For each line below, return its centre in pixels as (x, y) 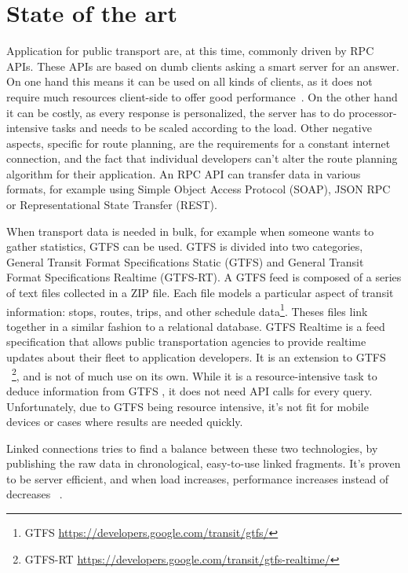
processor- (373, 112)
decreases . (35, 494)
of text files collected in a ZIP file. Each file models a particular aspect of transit (200, 293)
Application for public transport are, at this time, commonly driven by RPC (190, 51)
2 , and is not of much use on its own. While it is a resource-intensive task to (195, 374)
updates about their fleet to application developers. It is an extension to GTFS (196, 357)
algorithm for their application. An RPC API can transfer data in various (184, 173)
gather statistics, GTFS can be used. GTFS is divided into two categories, (185, 246)
